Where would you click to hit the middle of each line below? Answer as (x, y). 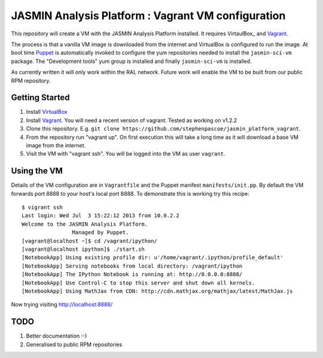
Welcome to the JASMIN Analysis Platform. (85, 224)
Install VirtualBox (47, 112)
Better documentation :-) (57, 336)
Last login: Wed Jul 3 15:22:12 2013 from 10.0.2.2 (100, 216)
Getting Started (40, 98)
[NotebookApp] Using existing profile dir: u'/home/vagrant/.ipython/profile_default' (153, 258)
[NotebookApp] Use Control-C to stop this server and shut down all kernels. (138, 283)
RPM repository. (31, 80)
